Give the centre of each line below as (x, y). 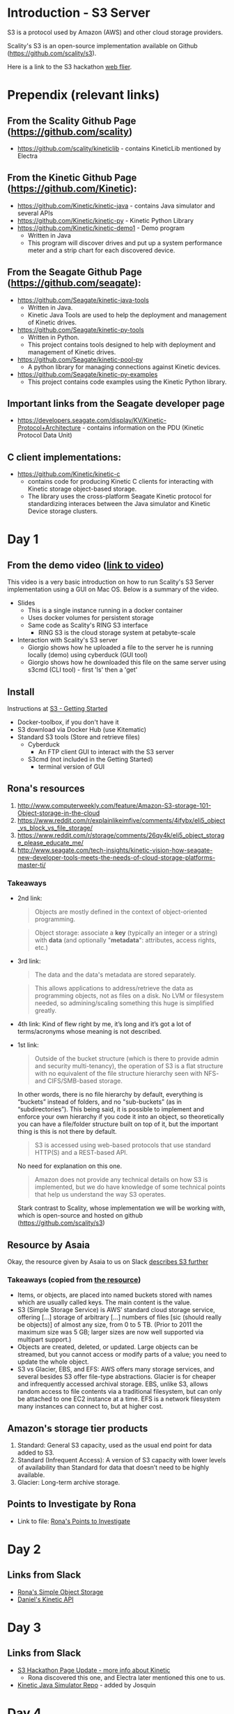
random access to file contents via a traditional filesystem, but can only (119, 1392)
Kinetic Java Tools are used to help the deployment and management (127, 315)
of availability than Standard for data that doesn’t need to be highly (113, 1468)
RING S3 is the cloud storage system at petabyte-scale (117, 633)
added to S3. (36, 1453)
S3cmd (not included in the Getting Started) (90, 759)
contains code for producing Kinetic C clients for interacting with (120, 482)
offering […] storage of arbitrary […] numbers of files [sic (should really (119, 1317)
